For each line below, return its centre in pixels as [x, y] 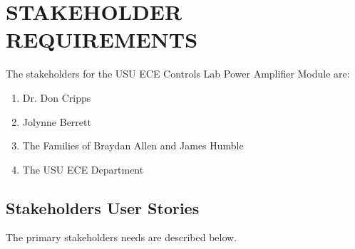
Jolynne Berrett [57, 121]
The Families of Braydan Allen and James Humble [133, 145]
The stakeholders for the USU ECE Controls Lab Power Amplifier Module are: [178, 74]
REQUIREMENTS [102, 39]
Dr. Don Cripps [57, 97]
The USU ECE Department [83, 169]
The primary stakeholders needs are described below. [122, 237]
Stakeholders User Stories [103, 207]
